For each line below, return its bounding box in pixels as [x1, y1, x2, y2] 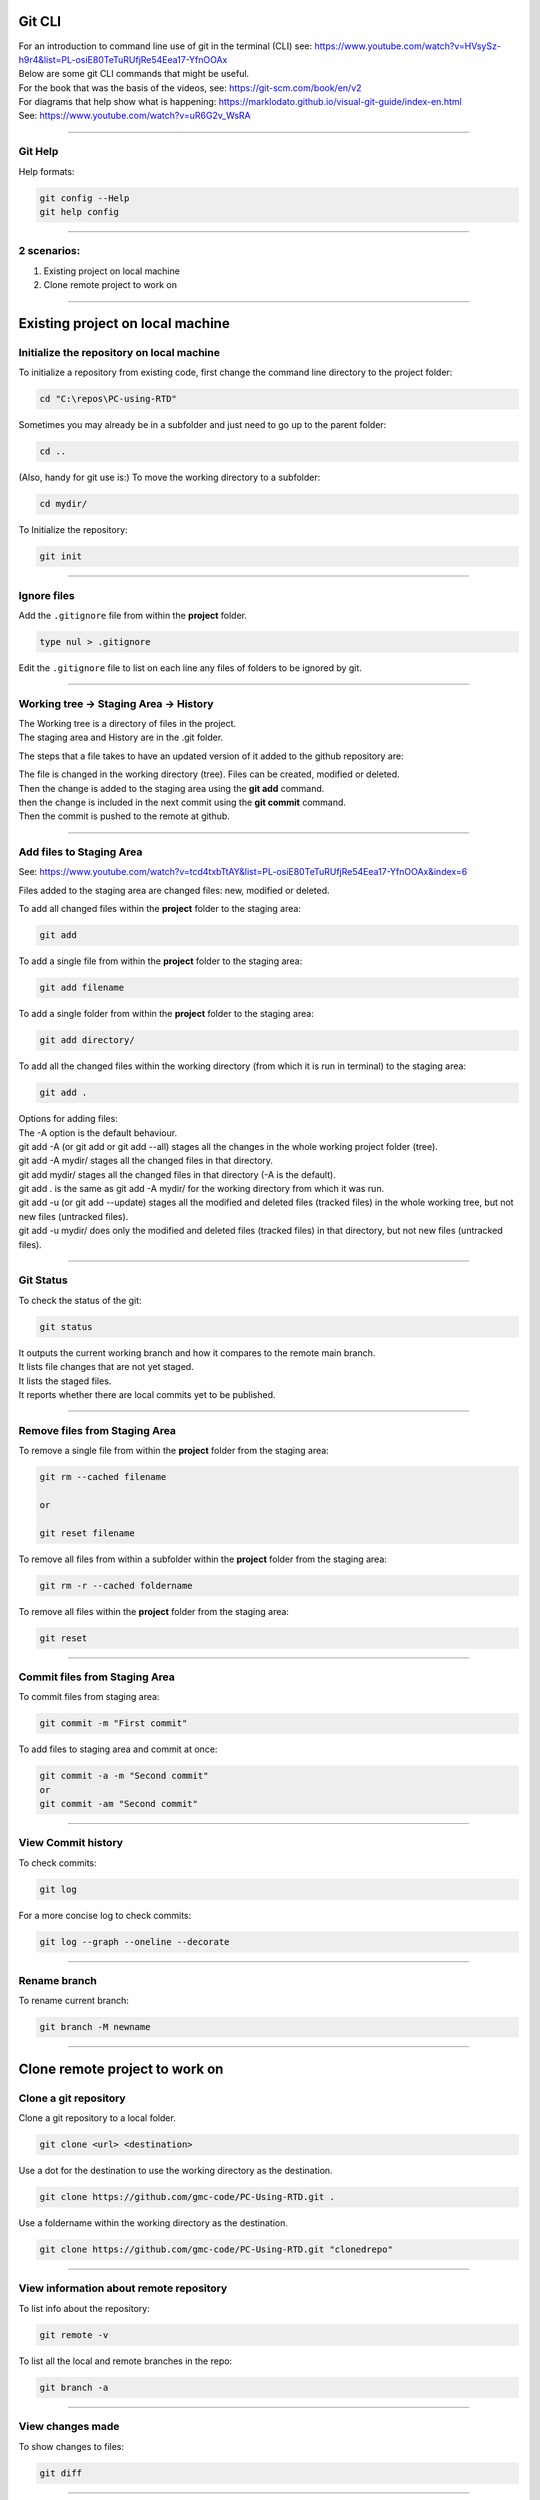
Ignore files [18, 588, 75, 602]
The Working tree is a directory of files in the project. [18, 718, 237, 729]
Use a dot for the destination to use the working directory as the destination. [18, 2165, 334, 2177]
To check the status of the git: [18, 1294, 142, 1306]
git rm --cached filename [39, 1471, 167, 1483]
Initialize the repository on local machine [18, 345, 220, 359]
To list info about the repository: [18, 2302, 150, 2314]
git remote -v [39, 2329, 109, 2340]
